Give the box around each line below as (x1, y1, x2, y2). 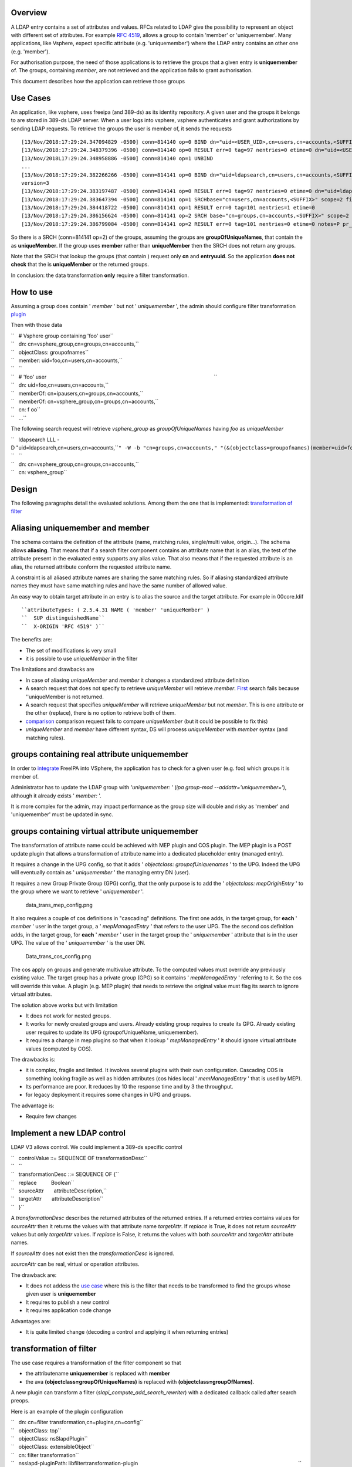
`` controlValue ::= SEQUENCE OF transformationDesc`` (11, 1154, 148, 1161)
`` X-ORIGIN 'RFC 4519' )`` (21, 623, 105, 630)
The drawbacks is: (11, 1056, 56, 1063)
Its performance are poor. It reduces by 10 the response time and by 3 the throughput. (25, 1083, 234, 1090)
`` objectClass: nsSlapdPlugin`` (11, 1435, 88, 1442)
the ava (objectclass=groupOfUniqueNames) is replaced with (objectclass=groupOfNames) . (25, 1378, 255, 1385)
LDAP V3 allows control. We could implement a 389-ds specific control (11, 1144, 182, 1151)
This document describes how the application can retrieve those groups (11, 77, 185, 84)
